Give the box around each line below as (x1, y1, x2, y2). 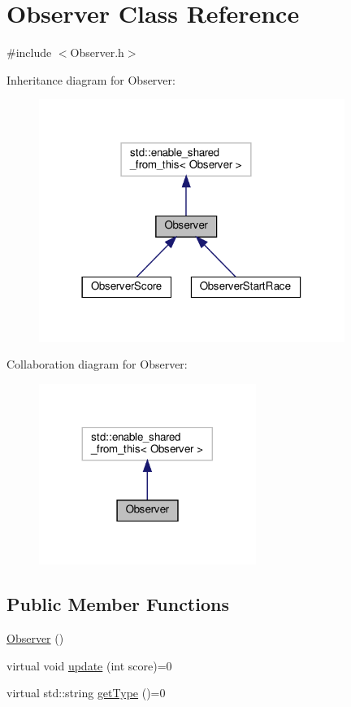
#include (6, 44, 52, 61)
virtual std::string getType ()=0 (6, 684, 166, 701)
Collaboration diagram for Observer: (6, 356, 188, 373)
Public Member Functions (6, 591, 229, 617)
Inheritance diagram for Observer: (6, 71, 175, 88)
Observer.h (70, 44, 124, 61)
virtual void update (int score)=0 (6, 657, 172, 674)
